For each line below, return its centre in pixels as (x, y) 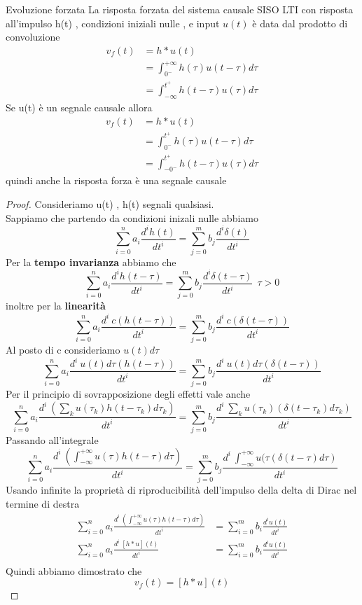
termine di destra (43, 503)
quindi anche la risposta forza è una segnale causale (116, 180)
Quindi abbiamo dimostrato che (74, 570)
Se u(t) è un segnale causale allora (79, 107)
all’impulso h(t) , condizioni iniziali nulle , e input (113, 23)
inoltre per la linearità (56, 306)
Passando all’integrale (52, 440)
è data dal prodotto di (300, 23)
